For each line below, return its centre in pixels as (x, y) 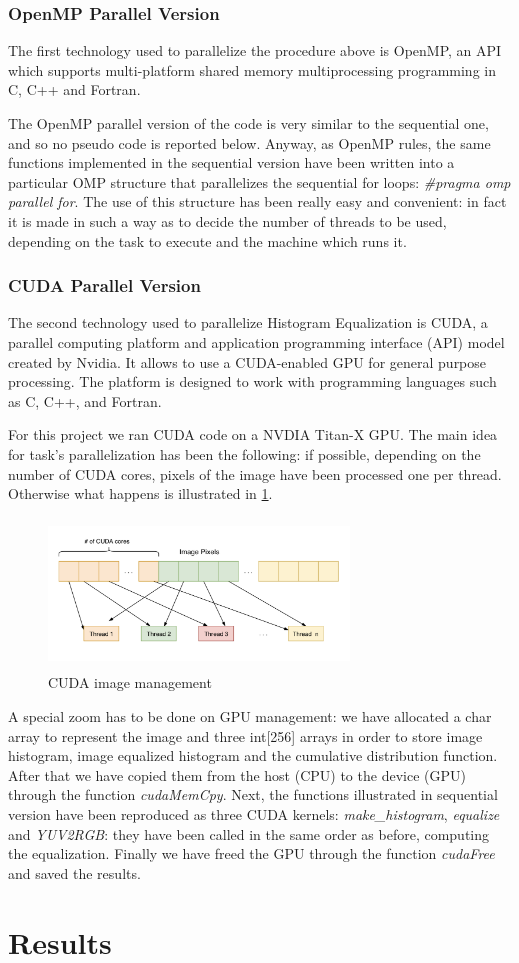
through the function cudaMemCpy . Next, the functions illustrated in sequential (253, 794)
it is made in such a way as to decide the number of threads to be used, (227, 220)
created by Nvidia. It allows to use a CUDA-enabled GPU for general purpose (247, 361)
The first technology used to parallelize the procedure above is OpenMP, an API (255, 50)
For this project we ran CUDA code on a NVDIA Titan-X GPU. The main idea (253, 434)
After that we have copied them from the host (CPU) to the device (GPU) (237, 774)
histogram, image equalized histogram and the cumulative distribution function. (253, 755)
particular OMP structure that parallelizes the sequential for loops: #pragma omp (259, 181)
